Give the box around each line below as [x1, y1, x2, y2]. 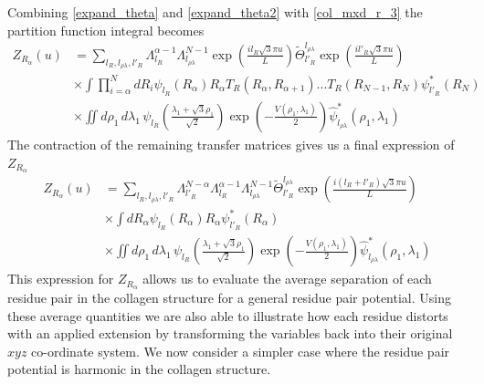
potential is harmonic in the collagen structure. [7, 359, 271, 379]
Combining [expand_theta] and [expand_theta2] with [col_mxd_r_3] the [7, 3, 423, 21]
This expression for [7, 269, 114, 288]
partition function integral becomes [7, 20, 205, 39]
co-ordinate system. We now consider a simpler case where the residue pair [31, 341, 450, 360]
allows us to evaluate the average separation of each [142, 269, 432, 288]
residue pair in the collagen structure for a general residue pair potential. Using [7, 288, 451, 307]
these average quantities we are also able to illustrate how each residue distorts [7, 306, 448, 325]
